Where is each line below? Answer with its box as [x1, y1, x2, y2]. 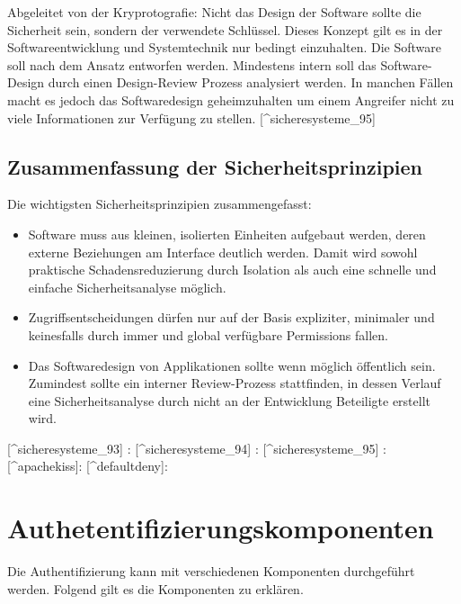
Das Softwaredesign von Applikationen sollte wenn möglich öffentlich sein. [28, 356, 436, 374]
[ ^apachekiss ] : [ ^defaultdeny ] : [7, 456, 168, 475]
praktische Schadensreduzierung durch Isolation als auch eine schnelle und [28, 260, 437, 279]
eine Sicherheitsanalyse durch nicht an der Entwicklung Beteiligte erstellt [28, 391, 431, 410]
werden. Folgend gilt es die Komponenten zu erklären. [7, 579, 304, 598]
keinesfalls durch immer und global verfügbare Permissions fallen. [28, 325, 388, 344]
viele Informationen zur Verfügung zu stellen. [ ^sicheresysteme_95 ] [7, 108, 376, 127]
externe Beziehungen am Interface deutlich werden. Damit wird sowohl [28, 242, 418, 261]
